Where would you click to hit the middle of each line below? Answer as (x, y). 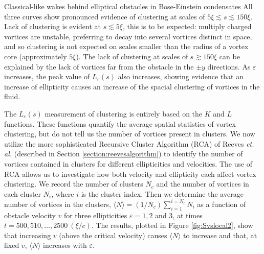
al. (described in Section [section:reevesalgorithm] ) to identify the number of (124, 154)
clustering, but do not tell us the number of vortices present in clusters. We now (130, 134)
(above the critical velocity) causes (113, 235)
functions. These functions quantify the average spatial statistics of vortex (120, 123)
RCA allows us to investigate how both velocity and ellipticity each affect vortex (130, 174)
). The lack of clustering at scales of (132, 56)
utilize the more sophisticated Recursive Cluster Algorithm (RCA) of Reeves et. (129, 143)
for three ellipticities (95, 215)
